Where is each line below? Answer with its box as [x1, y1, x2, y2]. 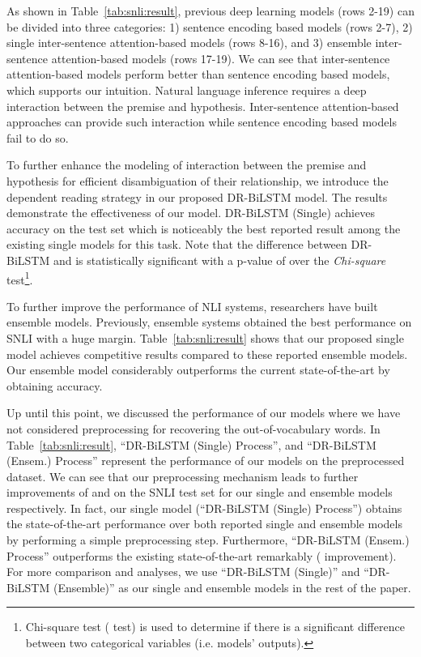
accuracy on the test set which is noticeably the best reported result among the [6, 220, 401, 237]
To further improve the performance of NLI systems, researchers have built [6, 297, 378, 314]
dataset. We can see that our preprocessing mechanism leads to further [6, 467, 359, 484]
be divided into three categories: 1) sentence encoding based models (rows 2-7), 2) [6, 18, 413, 35]
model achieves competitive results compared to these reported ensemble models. [6, 345, 408, 362]
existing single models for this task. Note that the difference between [6, 236, 347, 253]
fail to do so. [6, 129, 69, 146]
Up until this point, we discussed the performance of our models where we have [6, 404, 401, 421]
